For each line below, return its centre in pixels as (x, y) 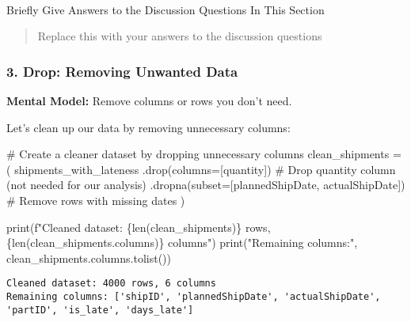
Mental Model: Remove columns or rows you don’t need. (149, 100)
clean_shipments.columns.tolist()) (89, 258)
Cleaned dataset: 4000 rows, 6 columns (111, 284)
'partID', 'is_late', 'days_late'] (100, 310)
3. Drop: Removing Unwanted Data (122, 71)
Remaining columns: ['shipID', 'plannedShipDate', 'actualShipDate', (194, 297)
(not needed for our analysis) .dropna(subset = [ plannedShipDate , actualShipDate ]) (206, 185)
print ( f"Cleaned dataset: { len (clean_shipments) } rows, (139, 227)
